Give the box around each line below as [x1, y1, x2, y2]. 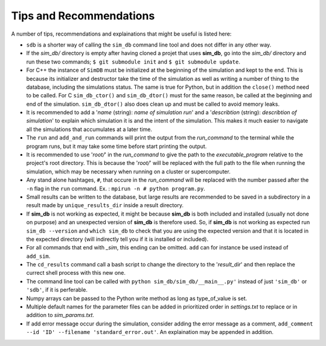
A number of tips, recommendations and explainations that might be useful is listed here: [11, 30, 232, 37]
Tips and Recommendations [11, 9, 155, 22]
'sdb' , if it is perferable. [26, 286, 88, 293]
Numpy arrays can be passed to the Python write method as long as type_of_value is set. [26, 295, 248, 302]
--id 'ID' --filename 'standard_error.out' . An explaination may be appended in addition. [26, 328, 274, 336]
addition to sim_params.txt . [26, 312, 95, 319]
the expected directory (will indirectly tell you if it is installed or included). [26, 235, 208, 243]
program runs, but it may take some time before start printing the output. [26, 143, 207, 150]
